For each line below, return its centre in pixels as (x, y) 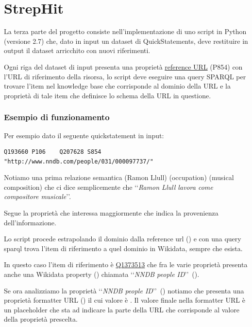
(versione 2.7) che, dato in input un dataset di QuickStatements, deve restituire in (126, 41)
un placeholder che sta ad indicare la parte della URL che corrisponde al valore (122, 309)
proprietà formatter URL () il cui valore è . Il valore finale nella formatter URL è (125, 300)
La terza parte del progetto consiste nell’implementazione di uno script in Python (125, 31)
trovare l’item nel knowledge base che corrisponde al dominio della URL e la (117, 86)
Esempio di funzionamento (57, 117)
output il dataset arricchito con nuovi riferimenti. (77, 50)
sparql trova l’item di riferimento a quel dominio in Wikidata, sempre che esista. (123, 248)
